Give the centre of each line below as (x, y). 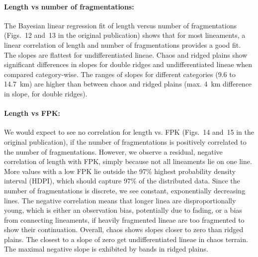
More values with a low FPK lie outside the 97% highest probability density (120, 171)
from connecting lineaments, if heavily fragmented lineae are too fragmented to (124, 219)
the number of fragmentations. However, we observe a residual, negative (113, 151)
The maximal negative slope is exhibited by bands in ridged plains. (106, 249)
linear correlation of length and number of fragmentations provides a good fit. (123, 44)
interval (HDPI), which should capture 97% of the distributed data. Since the (122, 181)
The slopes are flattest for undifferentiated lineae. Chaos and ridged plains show (126, 54)
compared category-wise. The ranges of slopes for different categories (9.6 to (120, 74)
